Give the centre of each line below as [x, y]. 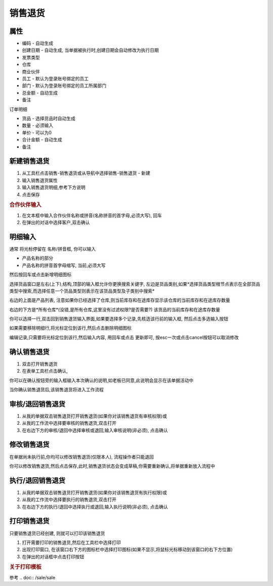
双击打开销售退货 [40, 364]
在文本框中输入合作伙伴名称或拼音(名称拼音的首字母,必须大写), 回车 [92, 215]
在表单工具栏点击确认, [45, 371]
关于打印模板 [25, 567]
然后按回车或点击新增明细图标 [40, 275]
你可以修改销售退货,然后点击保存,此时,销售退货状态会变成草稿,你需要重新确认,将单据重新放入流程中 [112, 466]
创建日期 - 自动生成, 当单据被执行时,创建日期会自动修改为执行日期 [90, 50]
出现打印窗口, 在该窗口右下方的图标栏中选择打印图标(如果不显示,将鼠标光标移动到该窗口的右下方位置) [127, 550]
